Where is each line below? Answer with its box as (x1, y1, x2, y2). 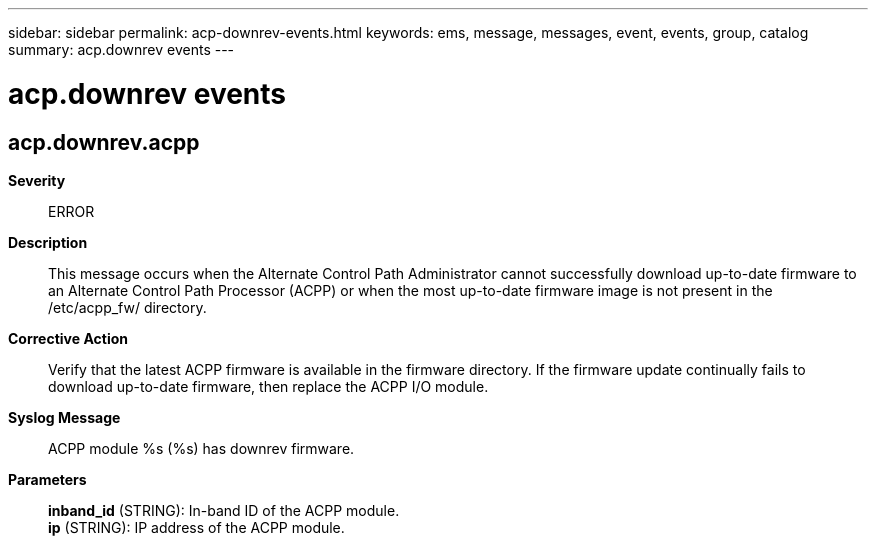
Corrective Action (8, 329, 128, 347)
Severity (8, 171, 66, 189)
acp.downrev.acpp (8, 129, 200, 155)
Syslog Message (8, 408, 121, 426)
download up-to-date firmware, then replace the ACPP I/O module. (48, 377, 489, 395)
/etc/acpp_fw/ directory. (48, 298, 207, 316)
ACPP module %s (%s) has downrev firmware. (48, 439, 355, 457)
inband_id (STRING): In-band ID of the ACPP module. (48, 501, 400, 519)
